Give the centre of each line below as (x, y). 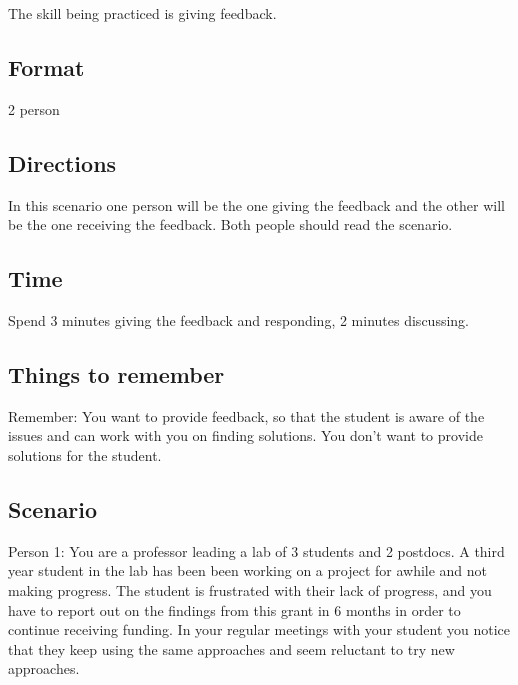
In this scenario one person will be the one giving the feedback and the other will (256, 204)
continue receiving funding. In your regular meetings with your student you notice (259, 629)
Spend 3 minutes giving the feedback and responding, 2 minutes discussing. (238, 319)
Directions (62, 162)
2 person (34, 108)
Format (46, 66)
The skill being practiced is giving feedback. (142, 13)
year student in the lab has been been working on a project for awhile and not (248, 570)
